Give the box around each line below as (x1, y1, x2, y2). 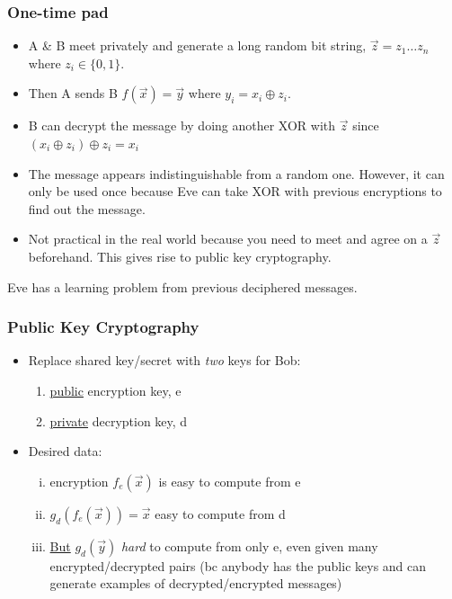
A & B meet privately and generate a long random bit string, (28, 36, 367, 55)
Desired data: (28, 442, 102, 460)
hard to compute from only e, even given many (120, 536, 378, 555)
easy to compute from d (155, 504, 286, 523)
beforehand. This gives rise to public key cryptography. (28, 246, 332, 265)
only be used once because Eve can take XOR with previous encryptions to (28, 182, 442, 201)
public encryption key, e (49, 380, 182, 399)
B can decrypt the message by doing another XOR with (28, 116, 336, 135)
